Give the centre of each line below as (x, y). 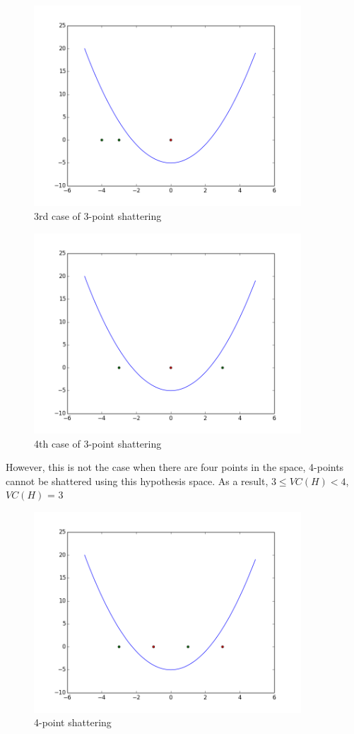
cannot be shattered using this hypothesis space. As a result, (137, 480)
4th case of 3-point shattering (98, 443)
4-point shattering (73, 722)
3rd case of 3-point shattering (98, 216)
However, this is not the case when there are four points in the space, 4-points (175, 467)
